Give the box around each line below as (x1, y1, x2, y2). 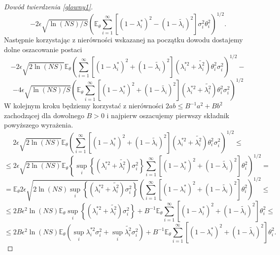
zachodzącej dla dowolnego (4, 110, 84, 120)
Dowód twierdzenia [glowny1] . (4, 1, 93, 11)
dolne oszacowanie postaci (4, 44, 82, 54)
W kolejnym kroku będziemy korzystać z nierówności (4, 100, 164, 111)
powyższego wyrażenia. (4, 120, 73, 130)
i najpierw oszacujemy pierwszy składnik (106, 110, 230, 120)
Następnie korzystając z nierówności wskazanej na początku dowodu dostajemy (4, 34, 243, 45)
